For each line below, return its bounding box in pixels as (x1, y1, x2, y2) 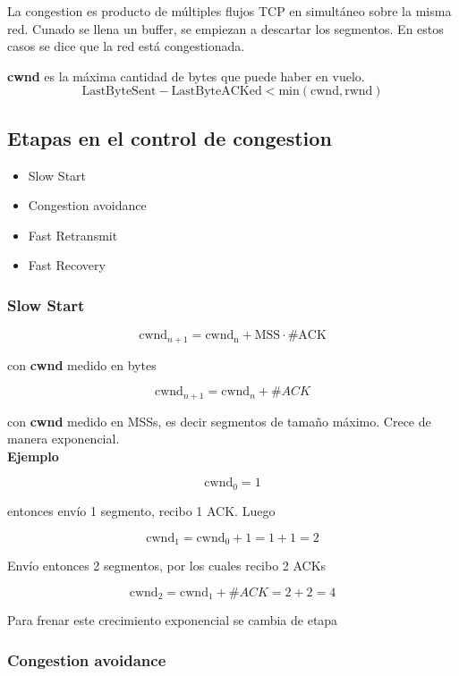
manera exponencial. (7, 429, 120, 448)
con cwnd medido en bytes (7, 355, 157, 374)
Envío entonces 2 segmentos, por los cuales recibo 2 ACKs (7, 555, 327, 574)
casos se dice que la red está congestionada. (7, 37, 245, 55)
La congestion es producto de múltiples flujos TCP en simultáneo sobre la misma (7, 2, 452, 20)
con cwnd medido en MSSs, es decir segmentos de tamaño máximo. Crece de (7, 411, 431, 430)
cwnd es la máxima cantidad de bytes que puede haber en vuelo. (7, 66, 365, 85)
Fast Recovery (28, 256, 106, 275)
